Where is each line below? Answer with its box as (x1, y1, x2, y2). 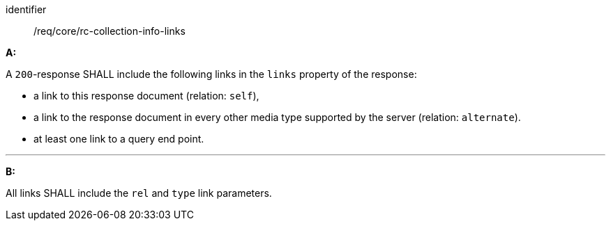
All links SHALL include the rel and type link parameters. (6, 187, 272, 199)
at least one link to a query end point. (33, 133, 204, 145)
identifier (6, 3, 47, 15)
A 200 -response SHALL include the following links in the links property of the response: (6, 68, 417, 80)
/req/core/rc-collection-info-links (33, 25, 186, 37)
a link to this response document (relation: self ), (33, 90, 259, 102)
